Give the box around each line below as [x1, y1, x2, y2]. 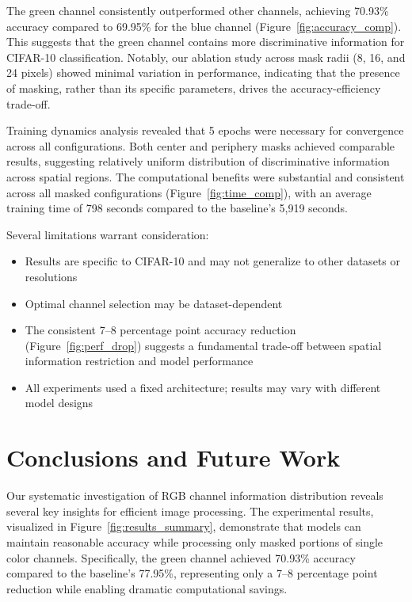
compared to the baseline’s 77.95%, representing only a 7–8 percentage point [6, 565, 378, 581]
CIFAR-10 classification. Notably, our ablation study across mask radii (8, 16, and [6, 48, 406, 65]
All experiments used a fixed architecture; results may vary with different [25, 379, 381, 395]
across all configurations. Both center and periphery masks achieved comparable [6, 137, 395, 154]
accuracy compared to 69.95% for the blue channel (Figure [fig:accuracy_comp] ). [6, 17, 402, 34]
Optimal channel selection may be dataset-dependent [25, 295, 283, 311]
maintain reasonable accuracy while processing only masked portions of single [6, 533, 383, 550]
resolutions [25, 268, 78, 284]
